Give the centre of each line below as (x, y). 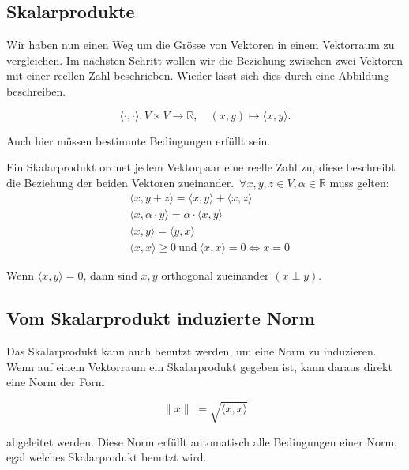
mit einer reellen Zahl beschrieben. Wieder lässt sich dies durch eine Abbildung (198, 75)
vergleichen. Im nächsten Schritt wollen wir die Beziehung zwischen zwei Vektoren (205, 60)
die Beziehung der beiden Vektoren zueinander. (120, 182)
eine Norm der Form (56, 382)
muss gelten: (359, 182)
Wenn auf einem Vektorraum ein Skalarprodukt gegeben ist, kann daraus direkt (199, 366)
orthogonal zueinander (215, 275)
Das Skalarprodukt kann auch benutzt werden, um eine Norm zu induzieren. (191, 351)
